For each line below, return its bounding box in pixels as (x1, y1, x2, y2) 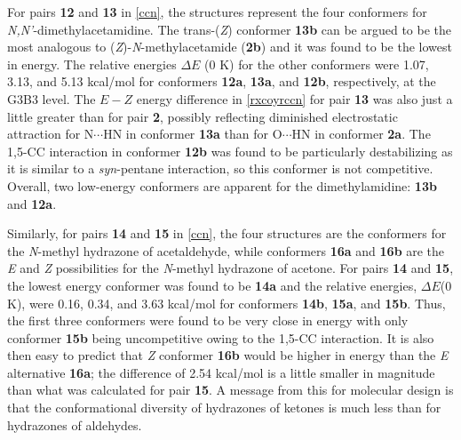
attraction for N (7, 124, 94, 143)
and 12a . (7, 194, 57, 212)
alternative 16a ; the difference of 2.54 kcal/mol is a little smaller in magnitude (7, 363, 435, 381)
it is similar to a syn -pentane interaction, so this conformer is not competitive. (7, 159, 433, 178)
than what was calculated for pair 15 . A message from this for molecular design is (7, 380, 454, 399)
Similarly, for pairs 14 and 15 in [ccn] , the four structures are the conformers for (7, 224, 447, 243)
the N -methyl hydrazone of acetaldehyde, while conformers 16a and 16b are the (7, 241, 445, 260)
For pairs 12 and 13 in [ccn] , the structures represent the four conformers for (7, 3, 427, 20)
